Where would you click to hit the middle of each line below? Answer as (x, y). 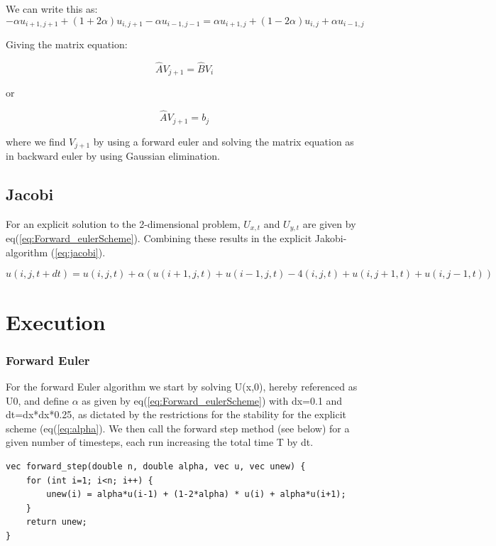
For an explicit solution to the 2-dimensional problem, (123, 223)
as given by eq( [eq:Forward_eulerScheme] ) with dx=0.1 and (212, 400)
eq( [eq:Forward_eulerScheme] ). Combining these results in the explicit (159, 238)
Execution (56, 321)
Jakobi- (331, 238)
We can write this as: (52, 9)
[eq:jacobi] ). (80, 252)
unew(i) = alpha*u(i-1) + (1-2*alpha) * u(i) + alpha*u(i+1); (196, 495)
